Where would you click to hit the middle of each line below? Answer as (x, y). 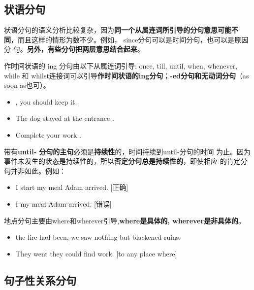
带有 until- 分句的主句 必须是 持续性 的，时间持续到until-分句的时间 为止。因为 (127, 151)
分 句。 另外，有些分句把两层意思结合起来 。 (74, 49)
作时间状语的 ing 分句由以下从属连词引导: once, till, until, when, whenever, (121, 65)
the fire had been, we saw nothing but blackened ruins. (98, 237)
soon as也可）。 (27, 85)
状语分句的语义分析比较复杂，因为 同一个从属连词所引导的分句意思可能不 (121, 30)
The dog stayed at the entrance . (65, 118)
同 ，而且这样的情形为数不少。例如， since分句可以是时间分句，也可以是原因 (126, 39)
